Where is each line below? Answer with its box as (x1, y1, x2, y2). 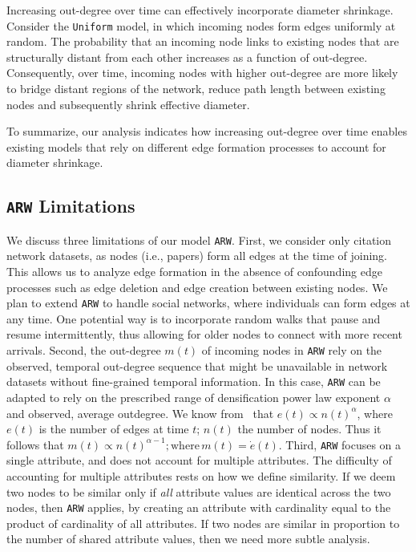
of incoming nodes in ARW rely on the (201, 342, 382, 359)
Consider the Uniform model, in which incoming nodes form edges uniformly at (6, 17, 396, 34)
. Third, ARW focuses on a (278, 436, 402, 453)
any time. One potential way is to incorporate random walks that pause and (6, 310, 381, 327)
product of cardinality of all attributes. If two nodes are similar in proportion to (6, 514, 400, 531)
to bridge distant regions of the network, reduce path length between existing (6, 80, 386, 97)
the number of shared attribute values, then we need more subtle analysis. (6, 530, 370, 547)
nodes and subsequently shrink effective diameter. (6, 95, 250, 112)
